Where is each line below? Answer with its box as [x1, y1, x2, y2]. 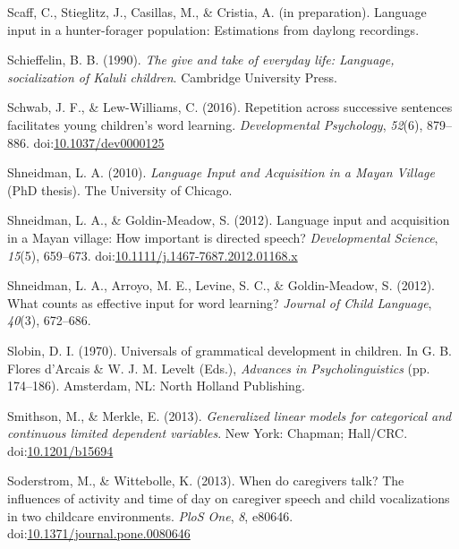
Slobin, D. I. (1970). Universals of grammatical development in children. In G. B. [7, 340, 452, 359]
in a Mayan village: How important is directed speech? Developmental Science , [7, 227, 438, 246]
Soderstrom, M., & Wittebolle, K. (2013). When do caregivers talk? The [7, 471, 404, 490]
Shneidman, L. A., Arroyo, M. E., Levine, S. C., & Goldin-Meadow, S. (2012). [7, 276, 435, 295]
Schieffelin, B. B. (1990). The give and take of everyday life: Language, [7, 50, 395, 69]
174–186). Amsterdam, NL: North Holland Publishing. [7, 376, 305, 395]
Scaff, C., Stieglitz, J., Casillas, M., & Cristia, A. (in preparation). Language [7, 3, 427, 21]
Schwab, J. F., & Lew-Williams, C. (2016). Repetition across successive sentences [7, 98, 453, 116]
